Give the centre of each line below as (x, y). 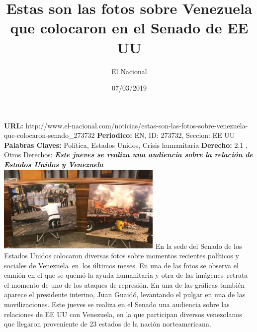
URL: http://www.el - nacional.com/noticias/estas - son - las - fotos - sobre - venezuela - (126, 125)
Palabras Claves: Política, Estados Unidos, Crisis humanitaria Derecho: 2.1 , (126, 145)
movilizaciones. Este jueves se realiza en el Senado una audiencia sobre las (117, 304)
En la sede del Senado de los (199, 246)
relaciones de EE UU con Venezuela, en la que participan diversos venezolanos (123, 314)
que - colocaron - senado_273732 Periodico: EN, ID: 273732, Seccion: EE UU (120, 135)
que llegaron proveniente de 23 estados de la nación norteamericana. (108, 324)
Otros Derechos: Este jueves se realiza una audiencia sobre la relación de (129, 155)
